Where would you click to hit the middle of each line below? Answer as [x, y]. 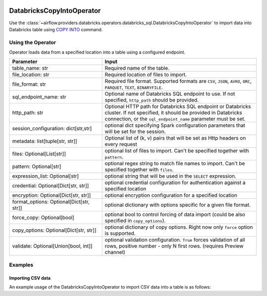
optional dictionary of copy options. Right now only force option [179, 227]
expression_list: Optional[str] [45, 176]
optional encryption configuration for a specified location [171, 196]
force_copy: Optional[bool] [43, 218]
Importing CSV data [30, 278]
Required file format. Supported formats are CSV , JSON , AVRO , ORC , [178, 81]
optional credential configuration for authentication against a [175, 183]
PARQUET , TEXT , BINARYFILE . [134, 88]
